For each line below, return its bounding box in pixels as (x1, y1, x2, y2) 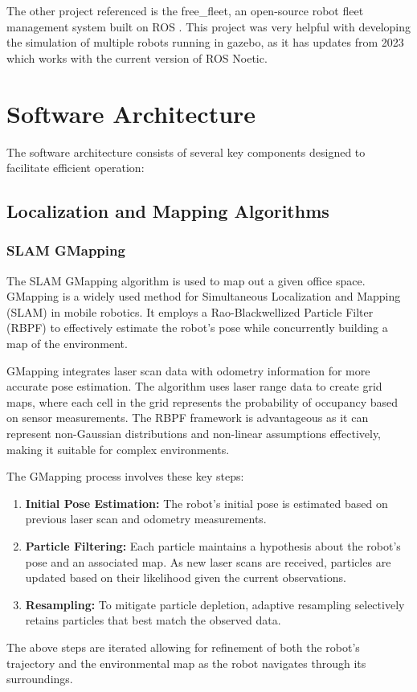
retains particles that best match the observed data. (25, 612, 281, 629)
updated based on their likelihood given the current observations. (25, 569, 346, 586)
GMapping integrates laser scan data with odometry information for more (6, 362, 370, 379)
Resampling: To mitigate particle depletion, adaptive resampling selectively (25, 596, 405, 612)
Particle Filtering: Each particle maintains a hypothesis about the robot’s (25, 538, 401, 554)
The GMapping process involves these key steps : (6, 468, 244, 485)
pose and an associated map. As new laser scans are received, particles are (25, 553, 391, 570)
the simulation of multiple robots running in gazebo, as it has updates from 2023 (6, 34, 404, 51)
